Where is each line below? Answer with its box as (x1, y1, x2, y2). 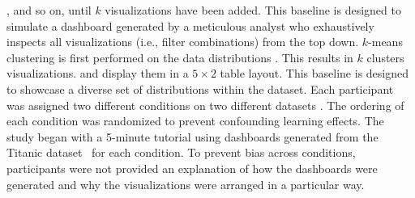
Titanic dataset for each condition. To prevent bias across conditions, (6, 144, 356, 161)
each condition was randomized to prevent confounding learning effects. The (6, 112, 384, 129)
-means (368, 33, 403, 50)
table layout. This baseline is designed (220, 65, 409, 82)
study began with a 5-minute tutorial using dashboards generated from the (6, 128, 379, 145)
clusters (366, 48, 404, 65)
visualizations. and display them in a (6, 65, 189, 82)
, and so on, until (6, 2, 92, 18)
